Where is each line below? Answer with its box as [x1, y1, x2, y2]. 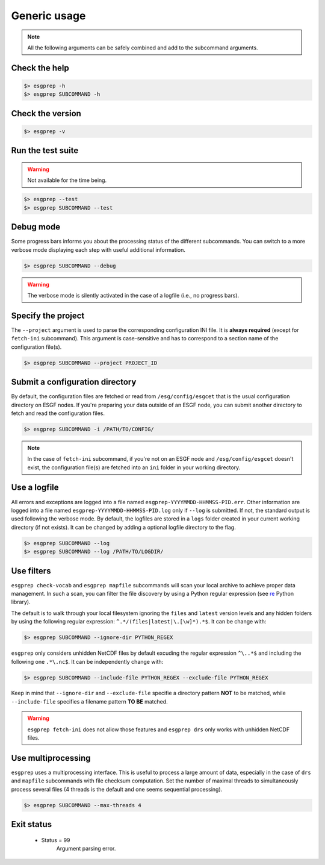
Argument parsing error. [56, 845, 116, 852]
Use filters [11, 566, 51, 576]
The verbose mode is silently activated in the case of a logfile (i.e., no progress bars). [27, 292, 240, 299]
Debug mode [11, 222, 61, 232]
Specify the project [11, 310, 85, 320]
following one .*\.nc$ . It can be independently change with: [11, 658, 164, 665]
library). [11, 598, 31, 605]
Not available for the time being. [27, 176, 107, 184]
